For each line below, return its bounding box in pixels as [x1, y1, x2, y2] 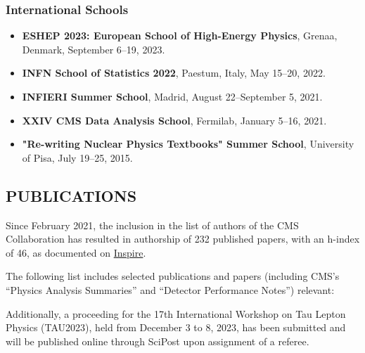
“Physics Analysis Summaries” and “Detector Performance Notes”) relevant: [6, 282, 335, 297]
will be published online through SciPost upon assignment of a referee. [6, 333, 309, 348]
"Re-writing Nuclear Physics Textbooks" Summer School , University [22, 136, 354, 151]
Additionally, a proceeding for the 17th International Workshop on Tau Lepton [6, 306, 346, 321]
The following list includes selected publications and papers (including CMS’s [6, 269, 340, 283]
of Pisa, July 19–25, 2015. [22, 150, 133, 165]
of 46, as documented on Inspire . [6, 245, 146, 259]
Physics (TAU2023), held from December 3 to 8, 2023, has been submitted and [6, 320, 346, 335]
